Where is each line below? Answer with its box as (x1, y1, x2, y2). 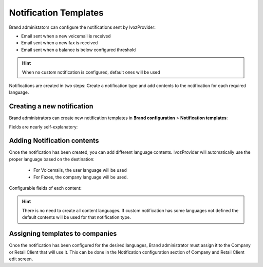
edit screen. (9, 256, 33, 262)
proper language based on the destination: (9, 156, 94, 162)
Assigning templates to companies (9, 230, 117, 238)
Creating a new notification (9, 102, 94, 110)
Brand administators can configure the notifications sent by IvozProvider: (9, 24, 156, 30)
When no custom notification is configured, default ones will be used (22, 69, 160, 75)
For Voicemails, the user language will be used (33, 167, 127, 173)
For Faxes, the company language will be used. (33, 174, 128, 180)
